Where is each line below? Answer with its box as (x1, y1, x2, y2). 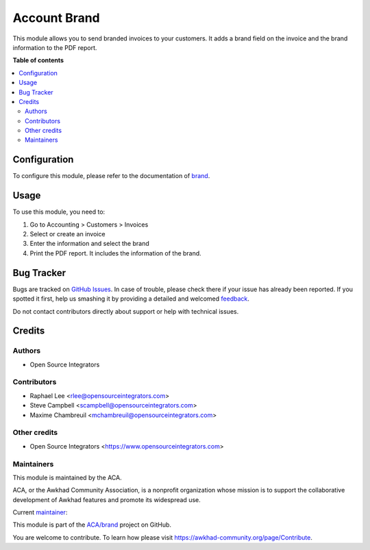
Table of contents (12, 56, 64, 64)
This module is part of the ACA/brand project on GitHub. (12, 521, 171, 529)
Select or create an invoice (29, 230, 106, 238)
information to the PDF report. (12, 43, 97, 51)
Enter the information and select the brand (29, 240, 150, 248)
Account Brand (12, 10, 101, 25)
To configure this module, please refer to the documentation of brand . (12, 172, 210, 180)
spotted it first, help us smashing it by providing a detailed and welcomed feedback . (12, 295, 250, 303)
